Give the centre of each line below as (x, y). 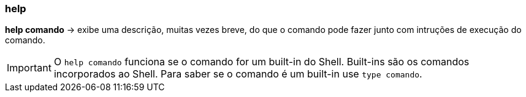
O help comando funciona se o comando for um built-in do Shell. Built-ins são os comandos (261, 62)
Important (29, 68)
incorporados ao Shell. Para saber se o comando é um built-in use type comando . (238, 74)
